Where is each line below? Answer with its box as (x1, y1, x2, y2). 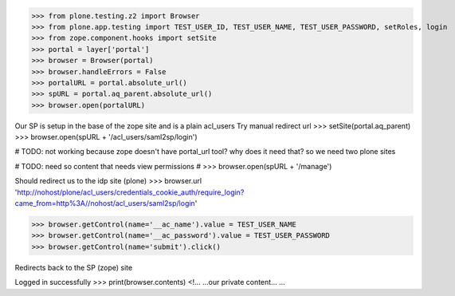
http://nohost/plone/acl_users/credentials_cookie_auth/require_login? (17, 187, 245, 197)
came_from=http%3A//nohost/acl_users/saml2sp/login (14, 199, 195, 208)
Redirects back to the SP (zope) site (14, 262, 133, 272)
